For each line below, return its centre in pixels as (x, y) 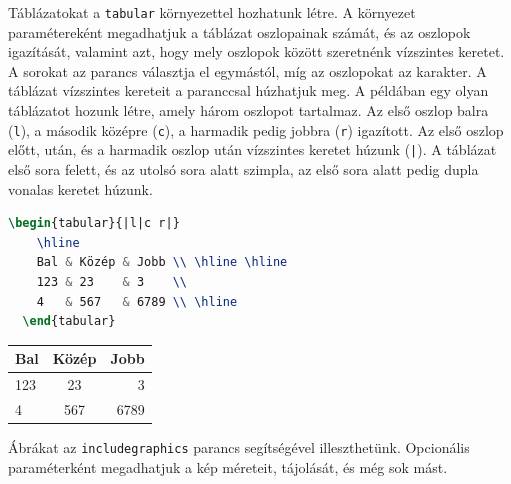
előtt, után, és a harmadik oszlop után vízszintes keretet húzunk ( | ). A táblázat (252, 149)
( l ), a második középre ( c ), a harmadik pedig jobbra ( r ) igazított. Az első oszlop (256, 129)
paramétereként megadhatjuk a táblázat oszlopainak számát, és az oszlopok (239, 31)
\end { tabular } (69, 321)
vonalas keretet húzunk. (80, 188)
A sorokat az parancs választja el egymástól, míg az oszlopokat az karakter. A (247, 70)
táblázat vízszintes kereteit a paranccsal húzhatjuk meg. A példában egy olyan (248, 90)
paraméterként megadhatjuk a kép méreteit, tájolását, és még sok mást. (228, 466)
